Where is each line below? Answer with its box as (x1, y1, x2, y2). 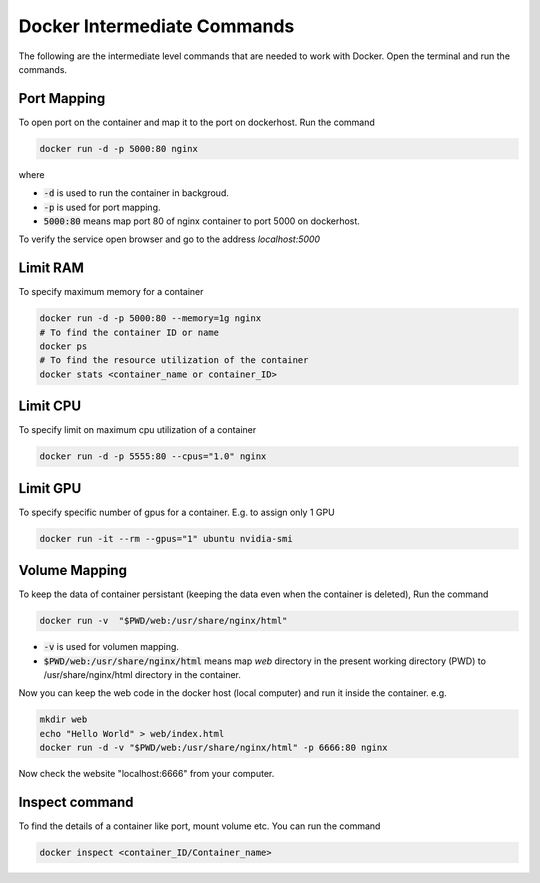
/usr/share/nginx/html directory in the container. (43, 669, 242, 681)
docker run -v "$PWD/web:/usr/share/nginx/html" (39, 615, 288, 627)
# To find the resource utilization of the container (39, 355, 309, 366)
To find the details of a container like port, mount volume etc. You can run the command (18, 820, 381, 832)
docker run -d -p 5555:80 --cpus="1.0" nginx (39, 451, 267, 462)
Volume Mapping (18, 562, 127, 579)
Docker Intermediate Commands (18, 15, 295, 37)
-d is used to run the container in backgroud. (43, 187, 229, 199)
